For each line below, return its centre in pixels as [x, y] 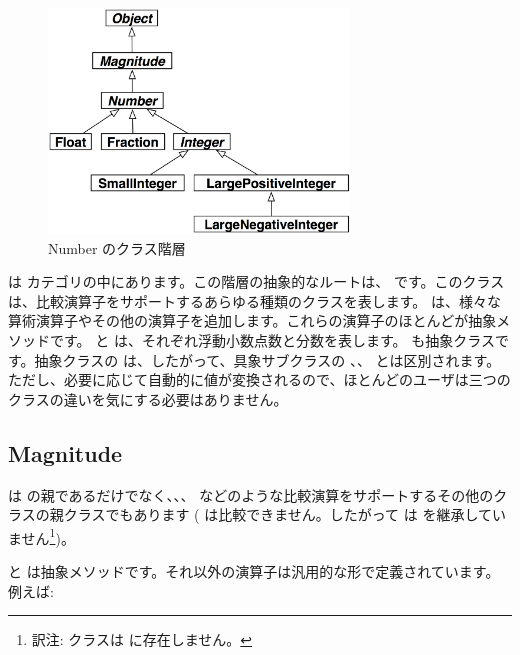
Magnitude [65, 452]
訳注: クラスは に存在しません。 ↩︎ [142, 639]
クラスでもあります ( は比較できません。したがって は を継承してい [284, 514]
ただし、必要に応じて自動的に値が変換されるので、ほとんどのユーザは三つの [259, 379]
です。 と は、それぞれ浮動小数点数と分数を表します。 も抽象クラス [272, 340]
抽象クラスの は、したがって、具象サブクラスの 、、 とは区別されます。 [267, 359]
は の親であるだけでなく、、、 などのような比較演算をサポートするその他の [251, 494]
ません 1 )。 [41, 536]
